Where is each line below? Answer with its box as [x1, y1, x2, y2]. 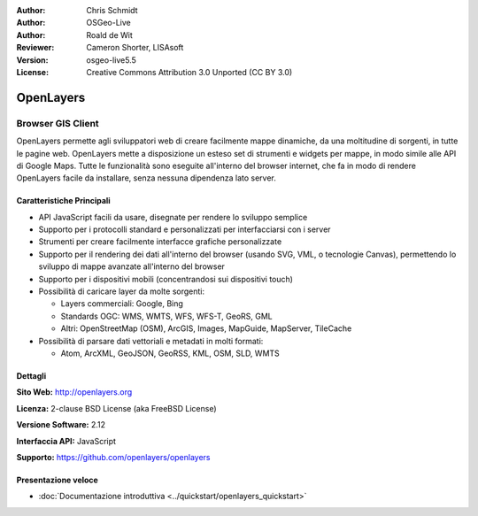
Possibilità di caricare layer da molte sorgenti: [38, 286, 205, 297]
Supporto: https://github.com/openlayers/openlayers [16, 451, 212, 462]
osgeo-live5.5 [86, 54, 136, 65]
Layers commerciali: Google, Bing [60, 298, 183, 309]
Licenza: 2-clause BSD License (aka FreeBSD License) [16, 403, 217, 413]
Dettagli [16, 370, 47, 381]
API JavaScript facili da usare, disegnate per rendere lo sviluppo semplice [38, 212, 308, 222]
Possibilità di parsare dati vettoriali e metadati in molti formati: [38, 335, 264, 346]
